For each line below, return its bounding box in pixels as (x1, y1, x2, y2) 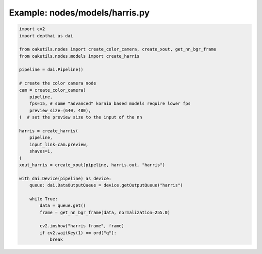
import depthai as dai (19, 33, 73, 38)
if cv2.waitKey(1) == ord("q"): (39, 230, 116, 236)
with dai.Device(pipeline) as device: (19, 175, 112, 181)
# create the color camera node (19, 81, 97, 86)
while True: (29, 196, 58, 202)
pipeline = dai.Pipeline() (19, 67, 83, 72)
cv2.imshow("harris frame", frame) (39, 223, 125, 229)
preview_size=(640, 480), (29, 107, 91, 113)
